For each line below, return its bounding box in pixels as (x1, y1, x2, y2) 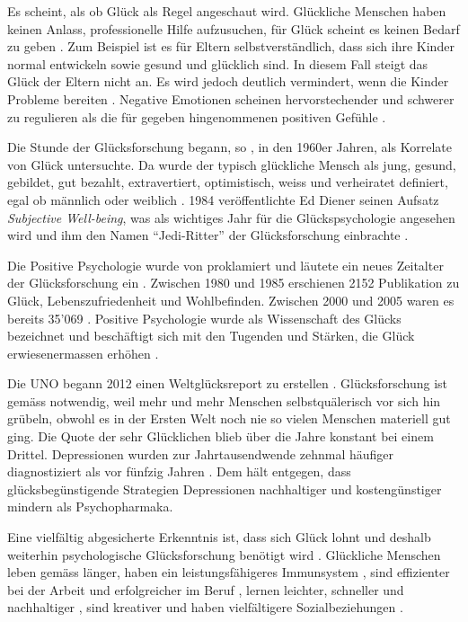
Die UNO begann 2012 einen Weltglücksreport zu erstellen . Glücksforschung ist (7, 374, 448, 393)
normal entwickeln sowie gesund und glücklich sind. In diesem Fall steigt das (7, 54, 428, 73)
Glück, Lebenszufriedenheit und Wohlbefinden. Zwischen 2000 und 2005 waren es (7, 290, 455, 309)
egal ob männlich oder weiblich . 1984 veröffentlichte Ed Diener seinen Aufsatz (7, 190, 439, 209)
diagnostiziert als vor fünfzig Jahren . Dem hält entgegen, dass (7, 462, 351, 481)
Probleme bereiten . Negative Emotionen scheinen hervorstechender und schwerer (7, 89, 455, 108)
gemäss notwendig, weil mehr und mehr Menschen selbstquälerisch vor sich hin (7, 391, 441, 410)
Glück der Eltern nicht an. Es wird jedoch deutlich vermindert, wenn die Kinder (7, 72, 449, 91)
